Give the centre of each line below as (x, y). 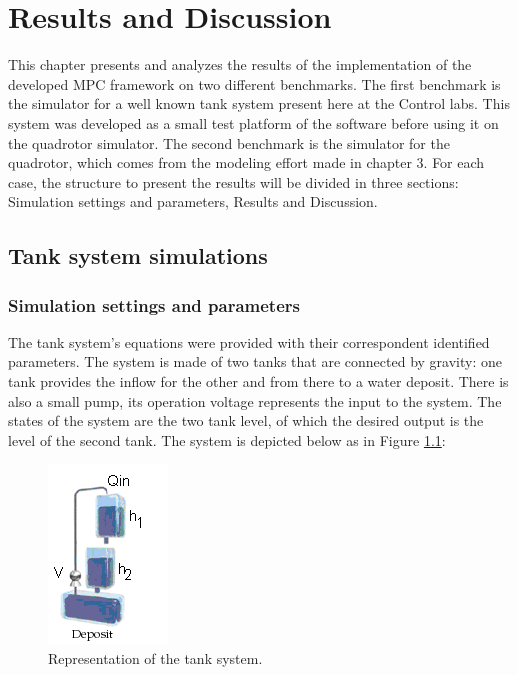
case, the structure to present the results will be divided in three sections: (233, 181)
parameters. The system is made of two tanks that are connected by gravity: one (255, 361)
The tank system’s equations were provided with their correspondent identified (249, 341)
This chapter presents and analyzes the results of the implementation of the (240, 64)
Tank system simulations (138, 255)
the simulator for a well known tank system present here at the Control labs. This (259, 103)
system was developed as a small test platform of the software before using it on (253, 122)
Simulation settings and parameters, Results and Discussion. (193, 201)
